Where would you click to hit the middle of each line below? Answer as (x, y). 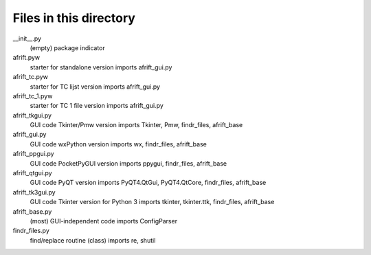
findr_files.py (31, 231)
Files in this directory (74, 18)
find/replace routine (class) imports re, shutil (93, 240)
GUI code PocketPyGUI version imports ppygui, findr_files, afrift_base (128, 163)
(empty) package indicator (68, 47)
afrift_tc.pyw (30, 77)
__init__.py (27, 38)
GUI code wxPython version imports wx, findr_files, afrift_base (119, 144)
